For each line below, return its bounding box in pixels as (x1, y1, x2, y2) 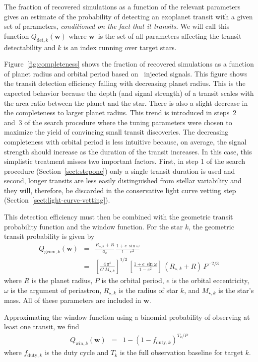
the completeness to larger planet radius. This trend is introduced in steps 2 (4, 107, 237, 118)
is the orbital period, (101, 275, 164, 285)
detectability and (4, 42, 56, 52)
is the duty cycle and (45, 347, 109, 358)
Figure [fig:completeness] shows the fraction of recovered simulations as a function (4, 59, 254, 69)
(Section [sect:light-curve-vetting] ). (4, 195, 110, 205)
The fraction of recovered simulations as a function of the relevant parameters (4, 1, 241, 11)
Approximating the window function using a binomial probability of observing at (4, 311, 250, 322)
